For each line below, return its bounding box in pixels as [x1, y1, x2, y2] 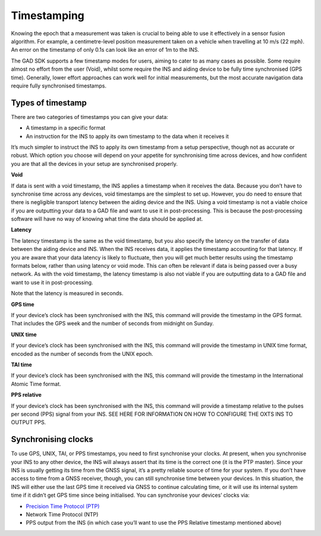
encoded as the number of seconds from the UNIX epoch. [11, 350, 154, 357]
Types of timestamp [11, 98, 87, 108]
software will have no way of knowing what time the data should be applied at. [11, 215, 203, 222]
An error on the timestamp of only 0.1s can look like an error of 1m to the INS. [11, 46, 199, 54]
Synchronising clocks [11, 434, 93, 444]
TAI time [11, 361, 32, 368]
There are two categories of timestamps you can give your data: [11, 113, 169, 120]
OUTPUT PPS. [11, 419, 46, 426]
